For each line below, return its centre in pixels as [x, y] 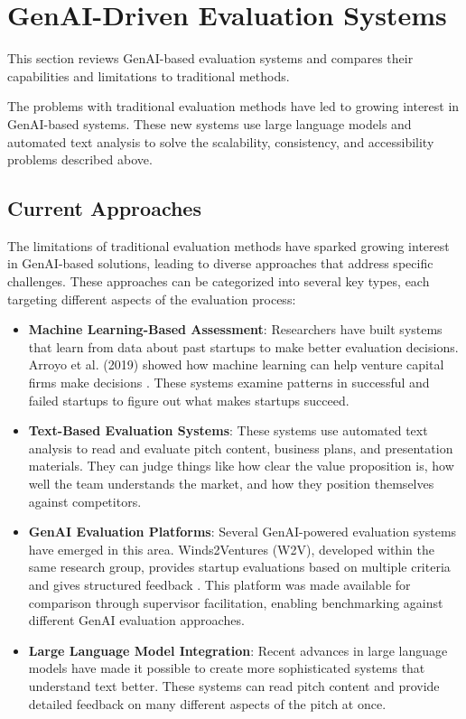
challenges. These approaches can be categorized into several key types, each [219, 281]
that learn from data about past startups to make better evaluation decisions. [243, 346]
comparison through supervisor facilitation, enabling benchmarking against [236, 602]
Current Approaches [104, 208]
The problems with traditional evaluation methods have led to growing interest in [233, 106]
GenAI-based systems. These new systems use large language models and [210, 123]
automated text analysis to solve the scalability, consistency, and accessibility [221, 141]
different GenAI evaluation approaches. [136, 620]
